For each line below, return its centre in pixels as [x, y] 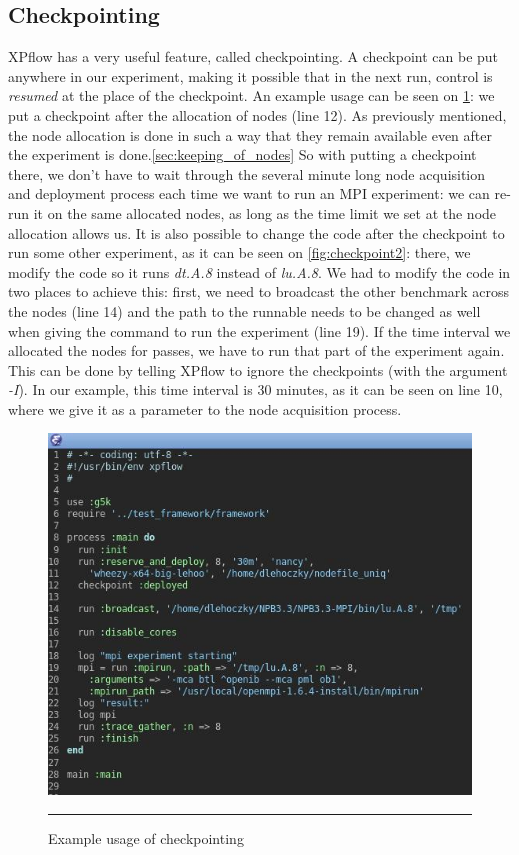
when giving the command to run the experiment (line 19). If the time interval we [259, 330]
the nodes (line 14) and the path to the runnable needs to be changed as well [244, 310]
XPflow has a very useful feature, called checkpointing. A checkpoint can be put [253, 56]
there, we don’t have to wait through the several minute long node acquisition [247, 173]
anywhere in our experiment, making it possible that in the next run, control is [250, 75]
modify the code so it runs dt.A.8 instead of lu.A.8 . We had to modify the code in [259, 271]
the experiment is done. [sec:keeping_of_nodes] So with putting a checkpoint [242, 154]
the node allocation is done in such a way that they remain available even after [250, 134]
